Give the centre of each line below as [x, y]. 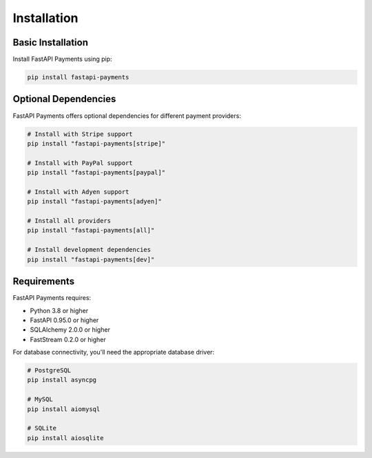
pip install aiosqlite [65, 438]
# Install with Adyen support [78, 192]
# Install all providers [69, 221]
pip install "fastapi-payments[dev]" [91, 259]
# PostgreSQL [49, 370]
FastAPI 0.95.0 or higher [64, 320]
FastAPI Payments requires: [52, 298]
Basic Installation [51, 42]
